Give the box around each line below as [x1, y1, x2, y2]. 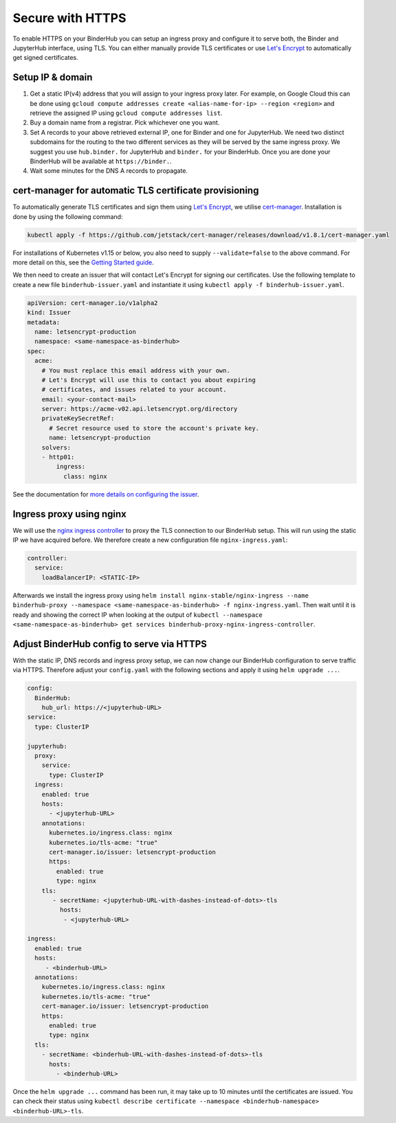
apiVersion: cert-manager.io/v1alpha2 [27, 299, 158, 306]
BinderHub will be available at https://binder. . [30, 157, 172, 165]
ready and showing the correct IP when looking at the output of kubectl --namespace [12, 610, 263, 619]
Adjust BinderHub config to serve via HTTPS [12, 638, 208, 650]
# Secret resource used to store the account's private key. [49, 424, 260, 432]
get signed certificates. [12, 54, 78, 62]
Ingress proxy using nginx [12, 508, 126, 520]
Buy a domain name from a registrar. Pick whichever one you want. [30, 118, 220, 127]
